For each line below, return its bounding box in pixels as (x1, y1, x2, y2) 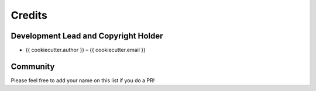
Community (11, 61, 55, 71)
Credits (11, 9, 48, 22)
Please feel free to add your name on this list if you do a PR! (11, 76, 155, 84)
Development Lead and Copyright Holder (11, 31, 163, 41)
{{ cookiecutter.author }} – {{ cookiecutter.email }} (25, 47, 146, 54)
